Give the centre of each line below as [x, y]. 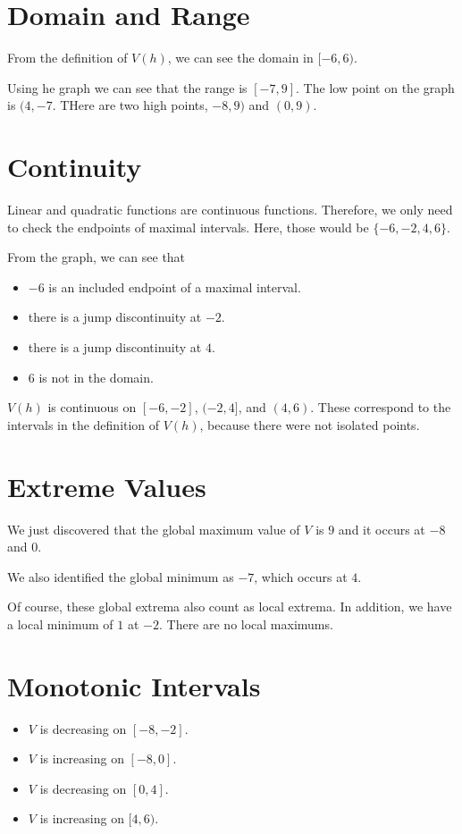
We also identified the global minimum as [121, 576]
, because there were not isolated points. [310, 424]
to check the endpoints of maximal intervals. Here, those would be [188, 227]
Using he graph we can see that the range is [127, 87]
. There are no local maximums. [246, 623]
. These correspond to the [381, 407]
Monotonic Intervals [134, 685]
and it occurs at [382, 529]
